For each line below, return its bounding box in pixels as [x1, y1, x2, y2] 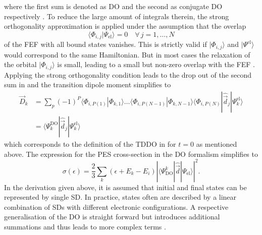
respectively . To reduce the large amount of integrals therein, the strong [4, 11, 229, 21]
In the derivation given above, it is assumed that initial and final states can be [4, 182, 247, 192]
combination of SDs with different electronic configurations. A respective [4, 201, 229, 212]
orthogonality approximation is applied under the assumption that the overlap [4, 21, 246, 31]
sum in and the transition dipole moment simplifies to [4, 79, 171, 90]
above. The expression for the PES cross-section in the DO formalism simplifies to [4, 148, 258, 159]
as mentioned [196, 138, 237, 149]
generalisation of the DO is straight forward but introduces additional [4, 211, 220, 222]
